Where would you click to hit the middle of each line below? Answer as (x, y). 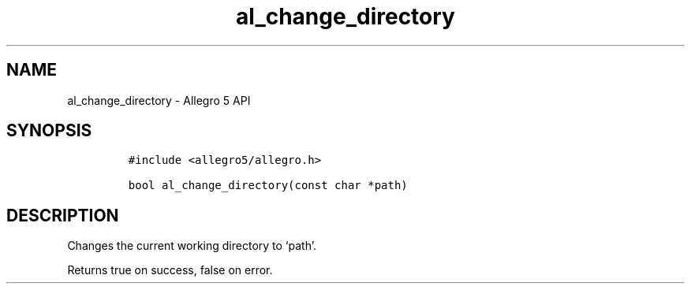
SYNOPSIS (49, 131)
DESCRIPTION (63, 215)
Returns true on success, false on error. (170, 270)
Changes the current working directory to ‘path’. (192, 246)
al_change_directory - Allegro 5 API (159, 100)
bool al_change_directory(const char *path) (268, 186)
